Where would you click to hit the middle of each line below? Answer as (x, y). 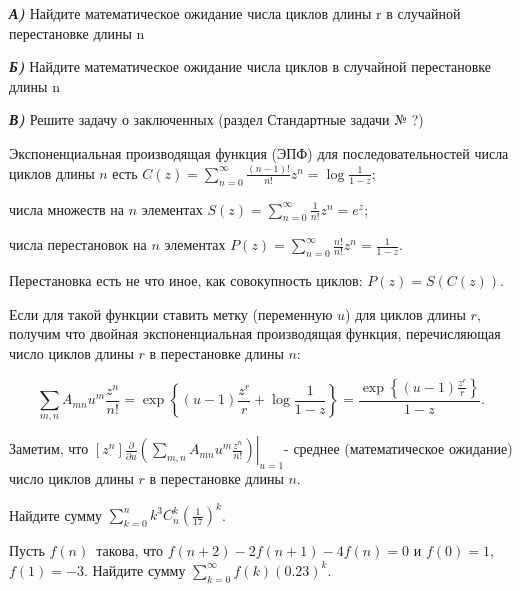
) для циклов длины (405, 313)
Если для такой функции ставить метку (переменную (171, 313)
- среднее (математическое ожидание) (398, 448)
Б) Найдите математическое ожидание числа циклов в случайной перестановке (250, 66)
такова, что (130, 550)
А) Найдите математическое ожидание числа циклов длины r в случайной (235, 13)
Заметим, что (49, 448)
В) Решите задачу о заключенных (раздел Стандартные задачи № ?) (216, 119)
